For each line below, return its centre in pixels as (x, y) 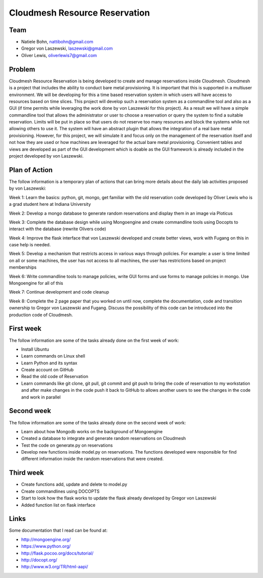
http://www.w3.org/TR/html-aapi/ (55, 567)
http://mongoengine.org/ (46, 539)
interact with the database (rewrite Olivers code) (58, 229)
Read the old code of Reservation (55, 377)
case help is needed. (30, 245)
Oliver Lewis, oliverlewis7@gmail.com (59, 55)
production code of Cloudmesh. (41, 315)
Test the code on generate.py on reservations (67, 445)
